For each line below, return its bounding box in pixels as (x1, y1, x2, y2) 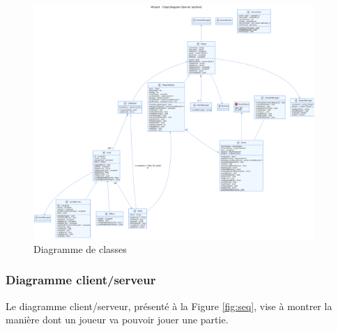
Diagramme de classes (33, 241, 127, 256)
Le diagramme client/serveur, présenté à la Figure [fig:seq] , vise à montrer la (6, 298, 332, 313)
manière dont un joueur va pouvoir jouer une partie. (6, 312, 229, 327)
